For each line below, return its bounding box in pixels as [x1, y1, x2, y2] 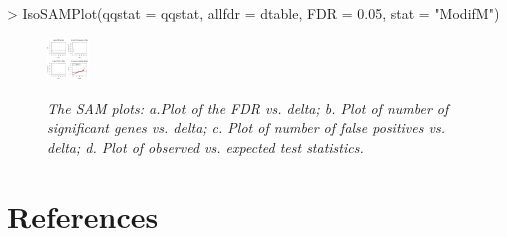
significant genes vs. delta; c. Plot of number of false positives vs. [47, 117, 445, 138]
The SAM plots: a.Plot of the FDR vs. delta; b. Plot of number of [47, 97, 449, 118]
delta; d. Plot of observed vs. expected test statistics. [47, 136, 364, 157]
